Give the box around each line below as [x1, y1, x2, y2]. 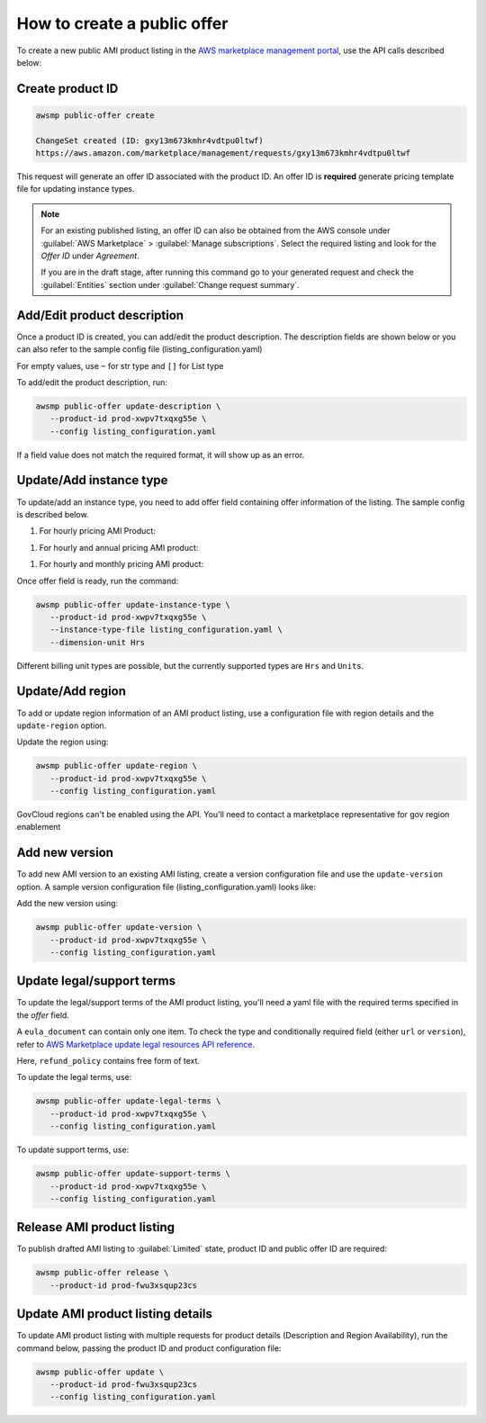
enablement [16, 822, 61, 833]
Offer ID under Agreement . [40, 250, 139, 261]
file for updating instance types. [16, 184, 135, 194]
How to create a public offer [16, 14, 229, 33]
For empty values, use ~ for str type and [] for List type [16, 360, 224, 371]
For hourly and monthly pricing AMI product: [39, 559, 204, 570]
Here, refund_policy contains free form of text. [16, 1056, 201, 1066]
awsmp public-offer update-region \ [35, 761, 198, 771]
